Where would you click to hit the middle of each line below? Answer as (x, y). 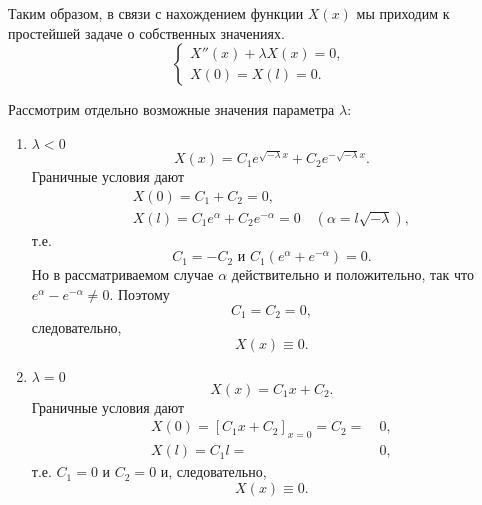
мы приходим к (403, 13)
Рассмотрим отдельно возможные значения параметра (171, 109)
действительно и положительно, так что (352, 274)
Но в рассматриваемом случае (122, 274)
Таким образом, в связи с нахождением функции (156, 13)
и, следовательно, (213, 471)
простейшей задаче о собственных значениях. (146, 32)
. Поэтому (139, 293)
